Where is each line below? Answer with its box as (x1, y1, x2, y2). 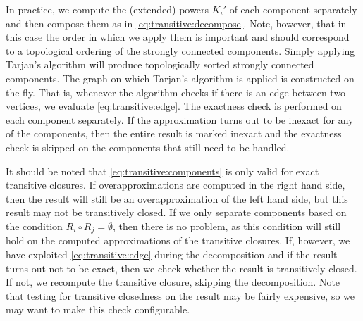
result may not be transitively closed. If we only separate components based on (6, 205, 347, 220)
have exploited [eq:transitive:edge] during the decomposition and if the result (6, 246, 338, 261)
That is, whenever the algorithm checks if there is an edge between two (38, 84, 346, 99)
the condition (6, 218, 63, 233)
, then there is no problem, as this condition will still (112, 218, 341, 233)
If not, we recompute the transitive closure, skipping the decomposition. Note (6, 275, 340, 289)
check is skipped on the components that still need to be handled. (6, 139, 290, 154)
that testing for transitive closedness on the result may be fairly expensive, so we (6, 288, 355, 303)
